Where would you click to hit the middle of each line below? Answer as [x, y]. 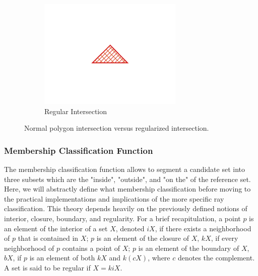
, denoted [130, 228]
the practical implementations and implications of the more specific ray [114, 198]
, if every [224, 238]
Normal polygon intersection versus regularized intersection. [117, 128]
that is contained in [48, 238]
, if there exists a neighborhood [203, 228]
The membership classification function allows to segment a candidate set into [125, 169]
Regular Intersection [76, 111]
